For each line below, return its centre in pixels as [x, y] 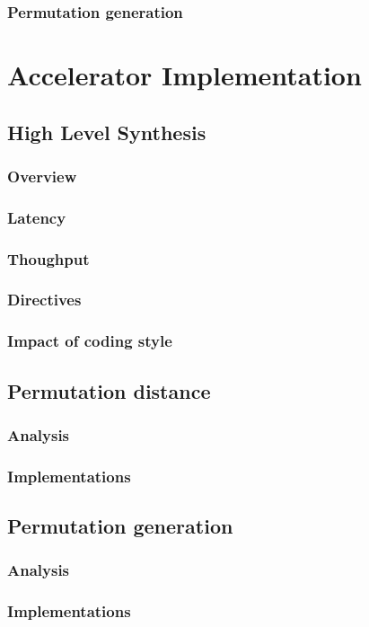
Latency [37, 217]
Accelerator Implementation [184, 75]
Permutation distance [109, 390]
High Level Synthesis [107, 132]
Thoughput [48, 258]
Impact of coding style [90, 341]
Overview [42, 176]
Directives [44, 300]
